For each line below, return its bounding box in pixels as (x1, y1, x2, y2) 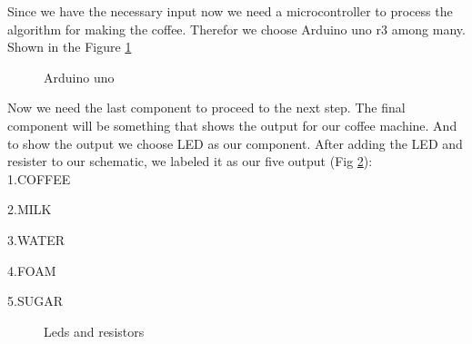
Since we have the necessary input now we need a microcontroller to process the (7, 2, 453, 20)
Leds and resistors (44, 321, 145, 340)
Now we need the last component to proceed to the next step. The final (7, 98, 406, 117)
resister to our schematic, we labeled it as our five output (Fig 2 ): (7, 152, 373, 171)
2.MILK (7, 200, 52, 219)
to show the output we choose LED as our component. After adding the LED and (7, 133, 463, 152)
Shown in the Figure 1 (7, 37, 132, 56)
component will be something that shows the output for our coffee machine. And (7, 115, 457, 134)
